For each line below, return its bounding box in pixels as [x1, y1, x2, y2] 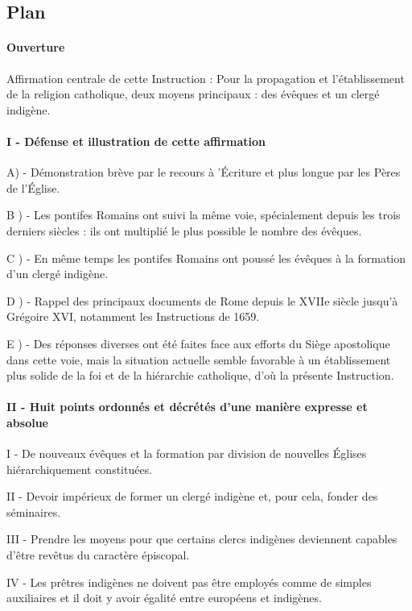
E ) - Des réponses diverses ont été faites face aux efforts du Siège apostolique [6, 335, 390, 351]
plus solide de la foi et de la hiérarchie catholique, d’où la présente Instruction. [6, 367, 394, 384]
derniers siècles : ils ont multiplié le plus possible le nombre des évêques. [6, 222, 362, 239]
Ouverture [6, 39, 65, 56]
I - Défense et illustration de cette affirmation [6, 132, 266, 149]
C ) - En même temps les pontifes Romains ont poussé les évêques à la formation [6, 249, 406, 266]
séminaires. [6, 503, 61, 520]
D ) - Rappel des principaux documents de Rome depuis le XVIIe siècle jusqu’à [6, 292, 398, 309]
